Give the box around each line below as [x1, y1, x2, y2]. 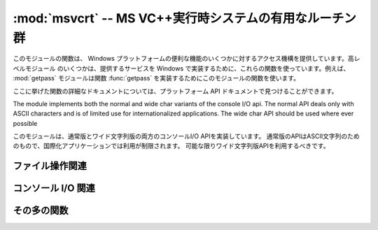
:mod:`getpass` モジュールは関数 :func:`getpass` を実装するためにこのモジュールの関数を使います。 [13, 74, 300, 82]
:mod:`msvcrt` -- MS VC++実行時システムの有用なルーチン [13, 10, 356, 26]
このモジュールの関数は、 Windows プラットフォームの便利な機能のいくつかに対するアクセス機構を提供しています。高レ [13, 55, 360, 63]
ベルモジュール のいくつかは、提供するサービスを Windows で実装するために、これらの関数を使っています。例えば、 [13, 64, 350, 73]
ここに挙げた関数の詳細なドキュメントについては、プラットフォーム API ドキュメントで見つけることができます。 [13, 87, 338, 95]
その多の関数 [13, 205, 69, 217]
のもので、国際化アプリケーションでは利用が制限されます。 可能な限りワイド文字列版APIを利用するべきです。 [13, 142, 330, 150]
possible [13, 119, 38, 127]
